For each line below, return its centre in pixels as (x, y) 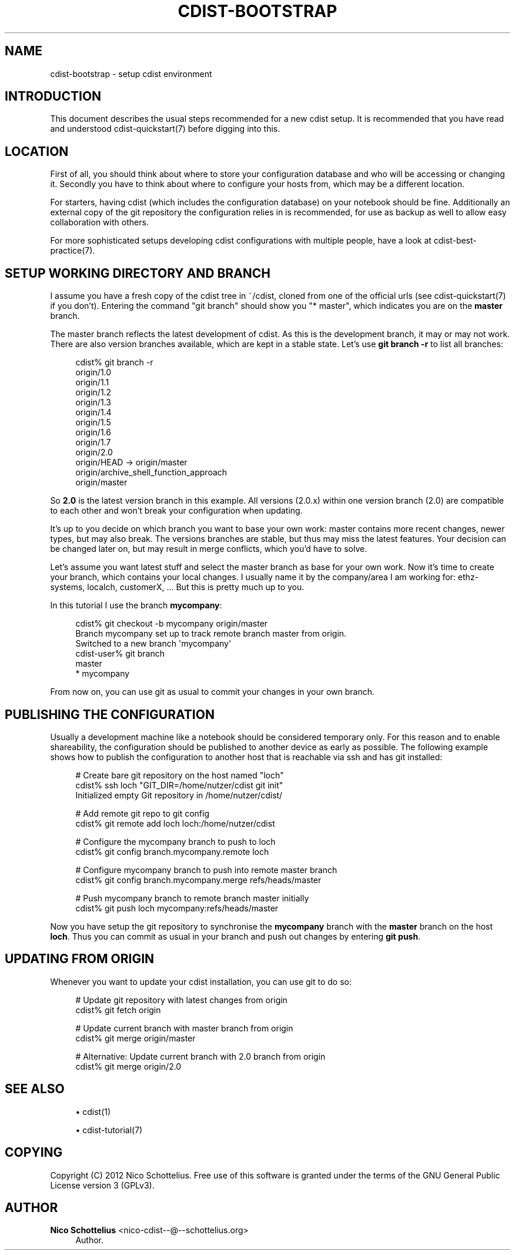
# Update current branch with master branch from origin (184, 1028)
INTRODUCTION (53, 96)
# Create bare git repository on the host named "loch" (180, 775)
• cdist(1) (93, 1111)
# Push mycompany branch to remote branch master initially (192, 898)
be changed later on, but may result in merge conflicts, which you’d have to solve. (209, 549)
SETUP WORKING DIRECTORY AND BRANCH (138, 273)
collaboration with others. (99, 222)
